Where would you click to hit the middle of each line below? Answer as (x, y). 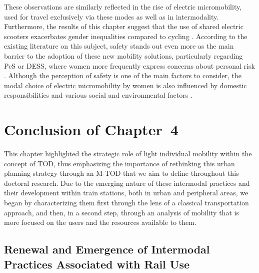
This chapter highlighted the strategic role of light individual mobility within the (128, 154)
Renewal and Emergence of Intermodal (107, 249)
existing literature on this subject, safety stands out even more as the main (119, 46)
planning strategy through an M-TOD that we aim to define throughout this (121, 173)
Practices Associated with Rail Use (97, 264)
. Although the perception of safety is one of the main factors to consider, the (123, 75)
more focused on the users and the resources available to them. (100, 222)
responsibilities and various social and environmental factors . (98, 95)
